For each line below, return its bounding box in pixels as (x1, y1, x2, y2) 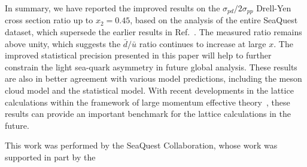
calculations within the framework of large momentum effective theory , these (5, 95, 290, 108)
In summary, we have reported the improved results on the (5, 2, 220, 14)
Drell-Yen (256, 2, 291, 14)
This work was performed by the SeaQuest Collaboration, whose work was (5, 139, 278, 151)
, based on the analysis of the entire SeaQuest (130, 14, 298, 26)
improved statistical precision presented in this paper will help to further (5, 49, 272, 61)
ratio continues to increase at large (139, 37, 266, 50)
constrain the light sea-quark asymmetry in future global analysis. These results (5, 60, 297, 73)
